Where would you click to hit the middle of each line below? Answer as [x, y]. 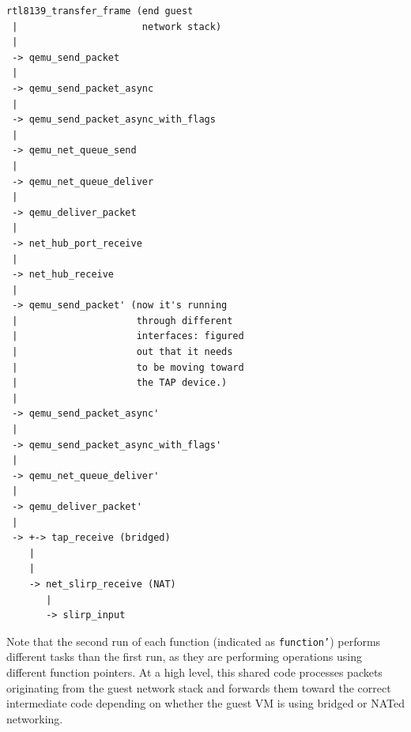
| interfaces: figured [128, 336]
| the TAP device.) [120, 383]
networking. [35, 718]
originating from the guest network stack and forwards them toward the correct [199, 687]
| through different [123, 321]
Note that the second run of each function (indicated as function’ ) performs [194, 641]
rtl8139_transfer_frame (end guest [100, 11]
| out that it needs [123, 352]
